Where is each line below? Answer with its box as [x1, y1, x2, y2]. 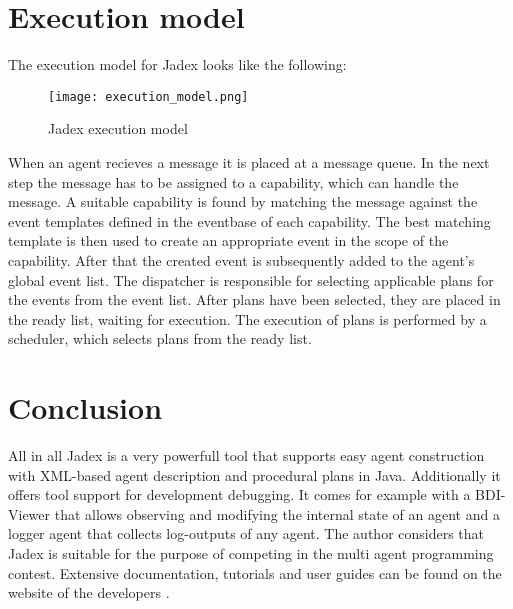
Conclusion [8, 387, 163, 428]
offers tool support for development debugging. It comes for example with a [8, 484, 471, 505]
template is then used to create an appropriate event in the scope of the [8, 230, 449, 251]
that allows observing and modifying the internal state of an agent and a [54, 503, 500, 524]
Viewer [8, 503, 51, 524]
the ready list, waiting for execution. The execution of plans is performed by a [8, 308, 487, 329]
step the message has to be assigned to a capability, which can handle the [8, 171, 459, 192]
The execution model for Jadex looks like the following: [8, 54, 347, 75]
